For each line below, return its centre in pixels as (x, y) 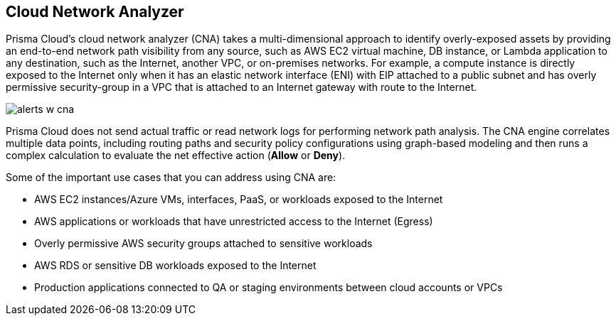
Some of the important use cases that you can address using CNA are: (171, 178)
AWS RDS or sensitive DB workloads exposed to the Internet (175, 266)
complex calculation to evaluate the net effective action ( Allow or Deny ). (176, 156)
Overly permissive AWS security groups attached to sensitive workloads (203, 244)
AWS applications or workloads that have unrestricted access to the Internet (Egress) (234, 222)
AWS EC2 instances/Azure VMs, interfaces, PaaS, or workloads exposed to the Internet (239, 200)
